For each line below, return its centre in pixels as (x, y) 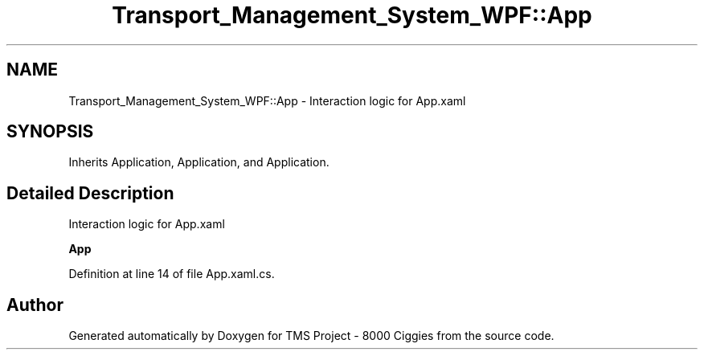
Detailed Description (90, 193)
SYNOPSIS (50, 132)
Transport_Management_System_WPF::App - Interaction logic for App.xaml (267, 100)
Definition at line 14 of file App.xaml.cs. (172, 274)
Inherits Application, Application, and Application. (199, 162)
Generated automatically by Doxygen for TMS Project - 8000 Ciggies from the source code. (311, 336)
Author (35, 305)
